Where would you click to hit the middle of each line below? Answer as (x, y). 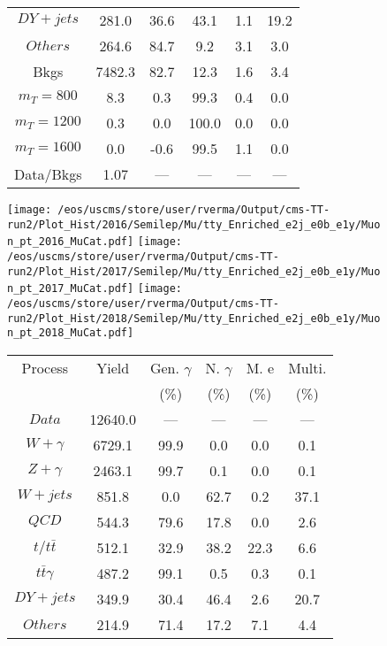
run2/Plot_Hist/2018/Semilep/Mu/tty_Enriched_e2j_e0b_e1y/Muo (194, 318)
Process (45, 367)
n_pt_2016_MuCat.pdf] (71, 242)
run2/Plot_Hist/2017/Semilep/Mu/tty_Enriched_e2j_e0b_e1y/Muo (194, 271)
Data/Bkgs (48, 174)
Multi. (307, 367)
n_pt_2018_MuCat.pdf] (71, 333)
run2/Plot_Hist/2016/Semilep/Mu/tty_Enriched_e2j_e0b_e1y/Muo (194, 224)
